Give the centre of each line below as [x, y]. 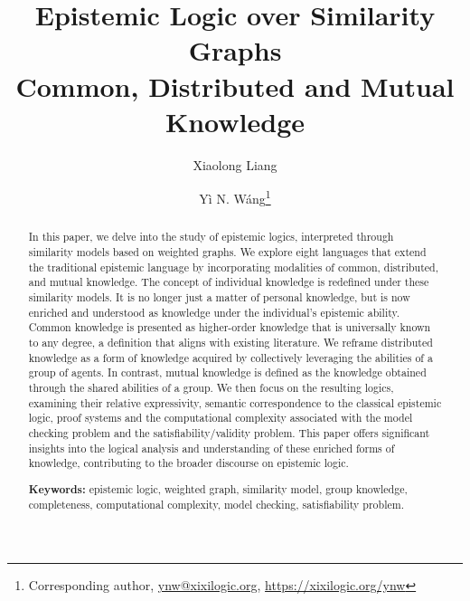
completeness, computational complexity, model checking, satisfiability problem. [216, 505]
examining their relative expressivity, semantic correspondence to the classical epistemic [235, 402]
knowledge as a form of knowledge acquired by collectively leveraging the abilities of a [230, 357]
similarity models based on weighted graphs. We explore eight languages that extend [227, 251]
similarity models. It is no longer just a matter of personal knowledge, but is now [219, 296]
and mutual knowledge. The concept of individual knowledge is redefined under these [229, 282]
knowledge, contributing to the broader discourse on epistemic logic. [188, 463]
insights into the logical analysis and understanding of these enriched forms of [211, 448]
